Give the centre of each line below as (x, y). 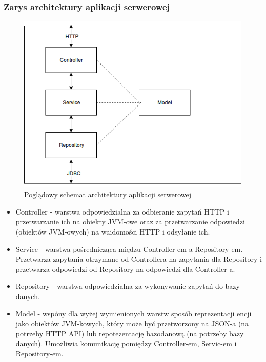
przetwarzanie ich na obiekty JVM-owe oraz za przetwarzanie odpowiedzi (130, 221)
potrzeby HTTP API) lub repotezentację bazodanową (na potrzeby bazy (130, 333)
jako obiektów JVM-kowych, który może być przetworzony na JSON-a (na (132, 323)
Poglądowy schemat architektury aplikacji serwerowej (108, 194)
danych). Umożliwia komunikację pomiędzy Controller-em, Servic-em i (126, 343)
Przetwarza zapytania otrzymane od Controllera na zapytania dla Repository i (139, 259)
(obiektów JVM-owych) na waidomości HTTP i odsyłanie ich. (113, 232)
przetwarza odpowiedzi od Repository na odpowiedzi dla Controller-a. (125, 269)
